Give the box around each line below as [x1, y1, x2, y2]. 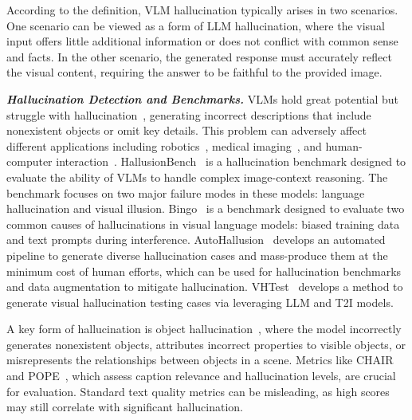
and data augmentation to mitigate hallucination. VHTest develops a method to [6, 278, 403, 295]
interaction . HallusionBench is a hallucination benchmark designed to [56, 153, 406, 170]
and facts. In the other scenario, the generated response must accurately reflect [6, 48, 392, 65]
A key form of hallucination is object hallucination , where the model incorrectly [6, 320, 402, 337]
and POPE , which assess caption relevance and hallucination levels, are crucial [6, 367, 396, 384]
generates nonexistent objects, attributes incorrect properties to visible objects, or [6, 336, 406, 352]
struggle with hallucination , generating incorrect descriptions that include [6, 106, 371, 123]
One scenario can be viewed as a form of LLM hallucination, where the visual [6, 17, 385, 33]
